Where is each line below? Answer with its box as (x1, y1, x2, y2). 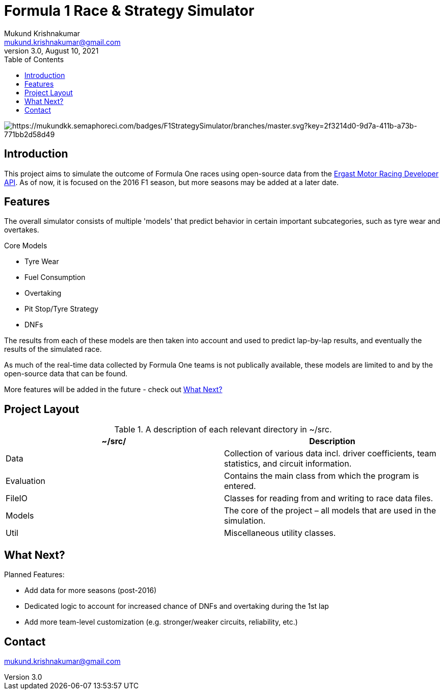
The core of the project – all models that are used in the (224, 505, 436, 516)
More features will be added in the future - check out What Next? (4, 385, 223, 394)
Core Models (4, 241, 47, 250)
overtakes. (4, 225, 39, 235)
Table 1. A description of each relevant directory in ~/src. (114, 424, 332, 435)
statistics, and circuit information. (224, 458, 352, 469)
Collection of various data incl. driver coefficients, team (224, 448, 436, 459)
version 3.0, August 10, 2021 (4, 46, 99, 55)
